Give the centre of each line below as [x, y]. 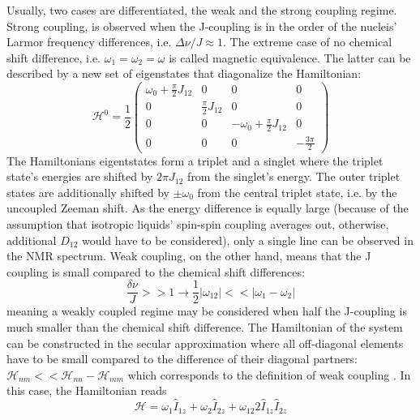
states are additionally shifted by [88, 192]
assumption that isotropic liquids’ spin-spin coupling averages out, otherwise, [198, 223]
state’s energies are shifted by [80, 176]
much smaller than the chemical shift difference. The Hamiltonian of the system [205, 326]
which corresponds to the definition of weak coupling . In [269, 374]
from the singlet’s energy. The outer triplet [294, 176]
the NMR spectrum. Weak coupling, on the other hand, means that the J [189, 256]
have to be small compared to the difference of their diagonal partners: [182, 359]
